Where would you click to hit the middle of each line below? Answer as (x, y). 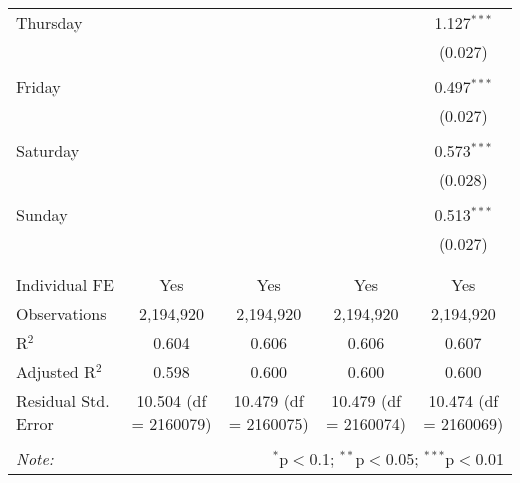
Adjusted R (56, 371)
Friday (38, 86)
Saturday (48, 150)
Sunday (42, 214)
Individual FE (65, 284)
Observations (61, 313)
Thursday (49, 22)
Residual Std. (63, 400)
